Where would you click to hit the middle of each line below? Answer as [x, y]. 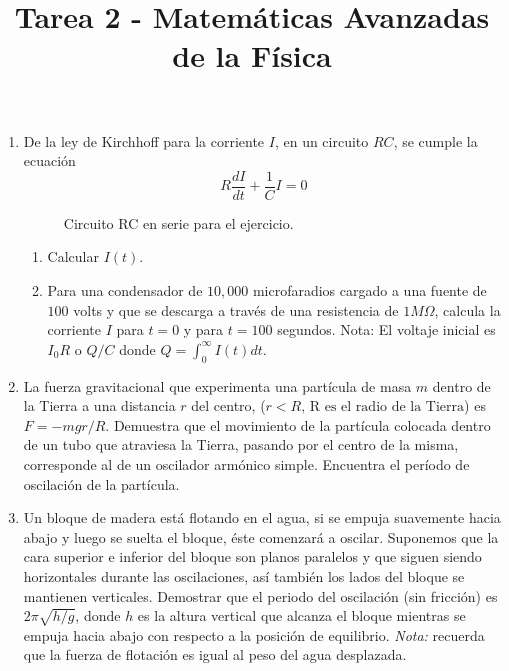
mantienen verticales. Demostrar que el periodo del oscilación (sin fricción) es [260, 595]
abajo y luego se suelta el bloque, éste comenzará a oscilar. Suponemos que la [261, 536]
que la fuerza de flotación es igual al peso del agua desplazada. [215, 654]
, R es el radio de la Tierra [383, 407]
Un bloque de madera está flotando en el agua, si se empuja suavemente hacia [262, 517]
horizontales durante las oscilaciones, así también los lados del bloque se [244, 575]
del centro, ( [228, 405]
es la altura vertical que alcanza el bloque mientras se [301, 615]
